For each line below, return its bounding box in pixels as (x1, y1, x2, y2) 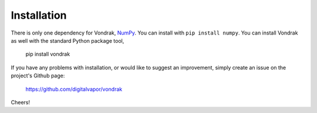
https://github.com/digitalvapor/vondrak (25, 85, 123, 93)
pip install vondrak (25, 50, 70, 58)
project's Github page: (11, 72, 65, 79)
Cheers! (11, 98, 31, 105)
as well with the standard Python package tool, (11, 37, 124, 44)
